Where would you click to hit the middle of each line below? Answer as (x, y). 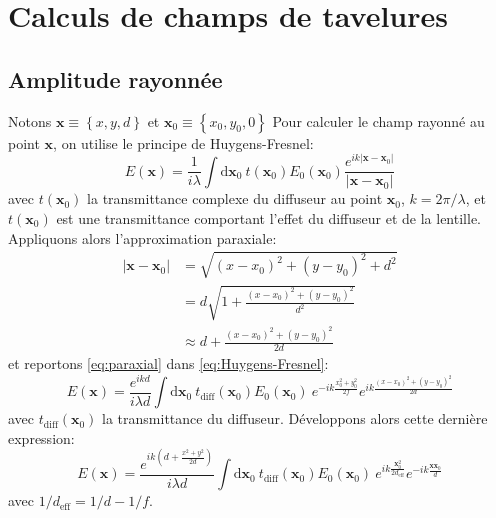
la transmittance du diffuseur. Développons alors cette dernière (295, 418)
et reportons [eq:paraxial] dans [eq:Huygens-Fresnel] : (168, 362)
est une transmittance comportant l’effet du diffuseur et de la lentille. (268, 217)
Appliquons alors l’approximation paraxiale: (142, 237)
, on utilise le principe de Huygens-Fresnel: (183, 142)
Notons (30, 120)
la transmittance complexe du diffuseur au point (235, 198)
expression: (41, 437)
